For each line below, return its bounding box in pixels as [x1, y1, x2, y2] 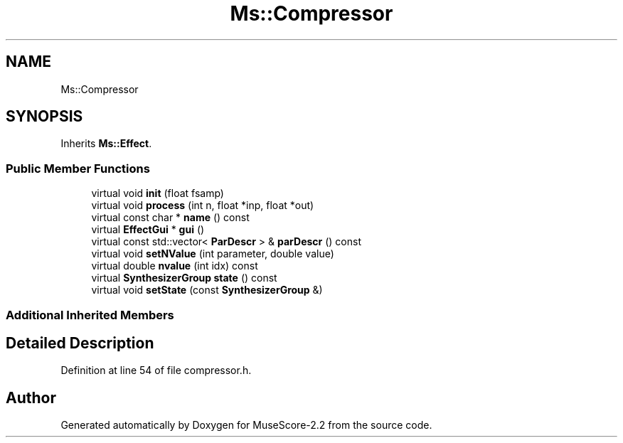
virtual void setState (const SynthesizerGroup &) [91, 284, 323, 297]
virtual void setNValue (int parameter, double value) [91, 247, 334, 260]
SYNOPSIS [6, 107, 83, 126]
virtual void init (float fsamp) [91, 187, 224, 200]
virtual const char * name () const [91, 211, 250, 224]
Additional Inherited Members [6, 307, 174, 322]
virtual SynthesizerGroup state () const [91, 272, 277, 284]
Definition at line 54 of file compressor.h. [60, 364, 252, 377]
